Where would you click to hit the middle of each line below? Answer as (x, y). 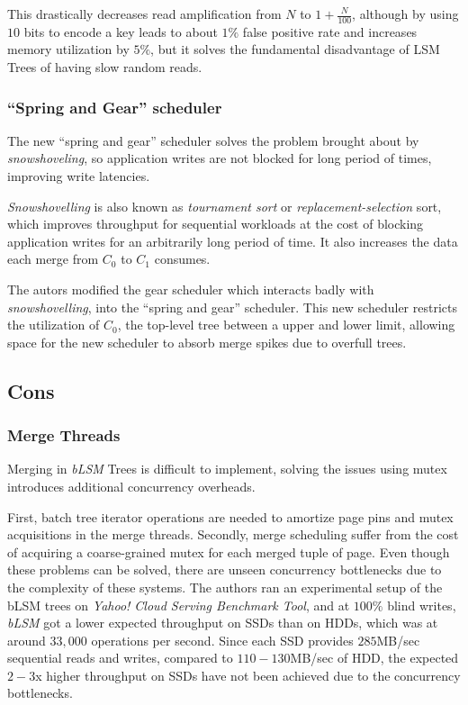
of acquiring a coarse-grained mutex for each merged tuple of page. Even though (229, 551)
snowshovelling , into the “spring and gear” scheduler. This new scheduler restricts (232, 307)
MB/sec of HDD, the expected (374, 658)
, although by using (405, 14)
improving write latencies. (79, 176)
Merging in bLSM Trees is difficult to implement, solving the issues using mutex (227, 469)
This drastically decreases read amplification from (144, 14)
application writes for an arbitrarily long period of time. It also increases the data (233, 241)
